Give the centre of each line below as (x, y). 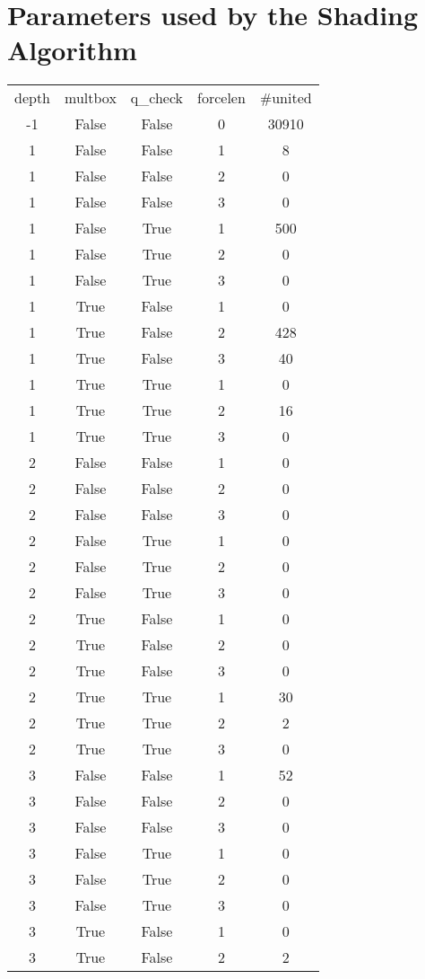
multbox (91, 98)
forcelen (221, 98)
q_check (157, 98)
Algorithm (72, 50)
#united (286, 98)
